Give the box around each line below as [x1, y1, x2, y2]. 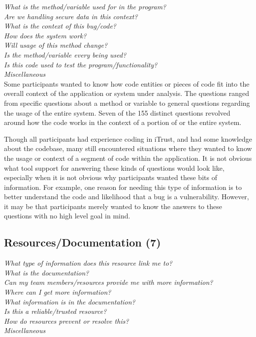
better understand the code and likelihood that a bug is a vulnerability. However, [4, 191, 249, 202]
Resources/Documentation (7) [4, 235, 161, 250]
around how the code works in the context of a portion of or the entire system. [4, 117, 242, 127]
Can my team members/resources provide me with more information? [4, 277, 213, 287]
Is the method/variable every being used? [4, 49, 127, 60]
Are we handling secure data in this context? [4, 11, 138, 21]
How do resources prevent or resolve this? [4, 315, 129, 326]
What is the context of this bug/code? [4, 21, 117, 31]
